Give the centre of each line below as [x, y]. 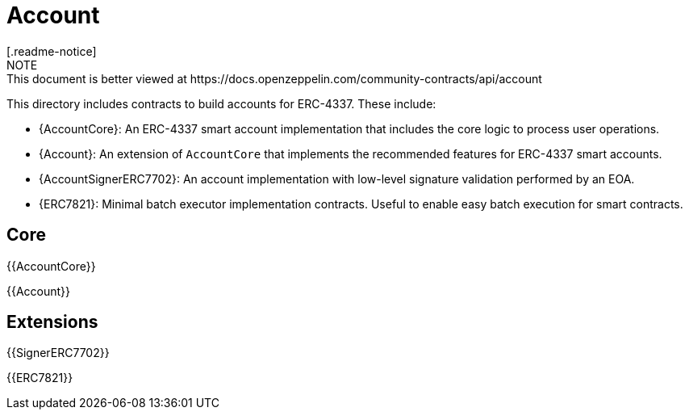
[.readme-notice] [52, 51]
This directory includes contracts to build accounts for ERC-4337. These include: [221, 103]
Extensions [52, 322]
